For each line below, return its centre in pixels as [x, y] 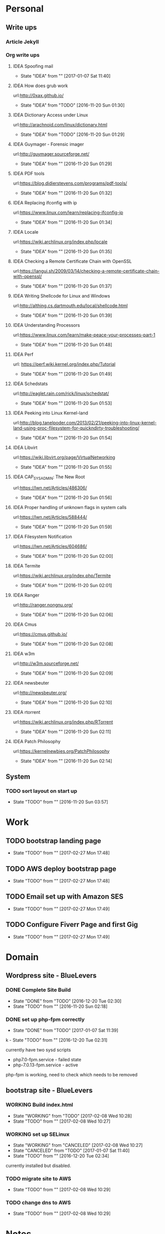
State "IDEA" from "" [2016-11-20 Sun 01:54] [66, 438]
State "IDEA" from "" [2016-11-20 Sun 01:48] [66, 344]
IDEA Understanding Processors [46, 325]
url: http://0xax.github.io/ [38, 95]
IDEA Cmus [25, 624]
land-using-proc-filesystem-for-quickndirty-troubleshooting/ [76, 428]
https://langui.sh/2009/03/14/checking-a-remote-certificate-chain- [90, 271]
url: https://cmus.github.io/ [40, 634]
